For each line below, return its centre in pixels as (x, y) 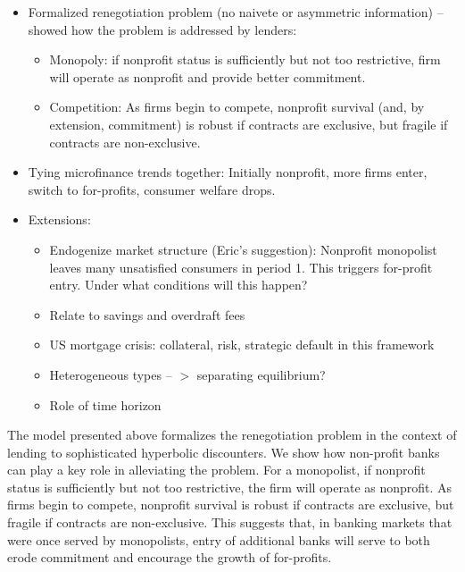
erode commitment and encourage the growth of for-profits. (170, 557)
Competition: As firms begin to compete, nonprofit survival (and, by (237, 107)
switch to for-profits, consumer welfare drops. (152, 189)
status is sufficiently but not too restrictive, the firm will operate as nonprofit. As (230, 487)
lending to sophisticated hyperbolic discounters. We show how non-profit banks (224, 452)
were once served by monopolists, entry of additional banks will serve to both (219, 539)
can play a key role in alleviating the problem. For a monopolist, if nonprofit (216, 470)
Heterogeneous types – (111, 374)
